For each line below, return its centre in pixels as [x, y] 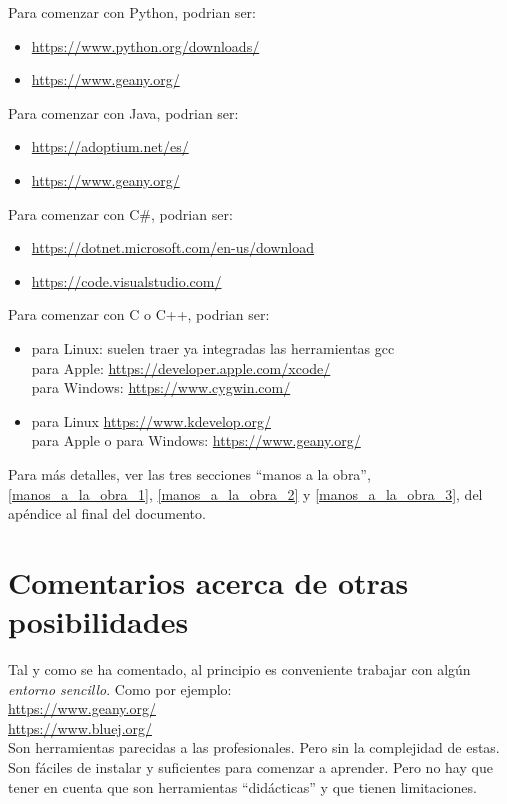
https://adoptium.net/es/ [110, 146]
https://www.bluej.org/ [80, 727]
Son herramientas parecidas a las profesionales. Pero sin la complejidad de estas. [254, 747]
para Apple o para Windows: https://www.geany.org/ [196, 440]
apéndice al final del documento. [107, 513]
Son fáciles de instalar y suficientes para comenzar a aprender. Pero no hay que [250, 766]
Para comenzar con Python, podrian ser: [132, 12]
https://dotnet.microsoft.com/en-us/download [173, 247]
